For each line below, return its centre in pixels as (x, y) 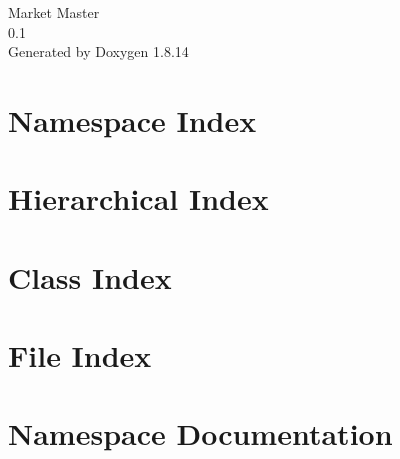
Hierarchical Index (138, 198)
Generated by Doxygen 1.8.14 (98, 51)
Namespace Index (132, 119)
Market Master (54, 12)
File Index (80, 355)
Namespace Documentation (200, 433)
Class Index (90, 276)
